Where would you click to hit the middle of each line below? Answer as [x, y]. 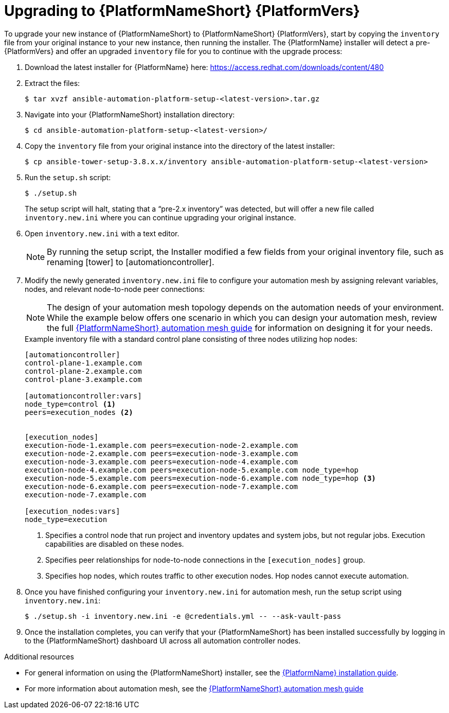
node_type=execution [66, 519]
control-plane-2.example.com [83, 371]
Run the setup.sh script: [68, 177]
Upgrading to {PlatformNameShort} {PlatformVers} [182, 11]
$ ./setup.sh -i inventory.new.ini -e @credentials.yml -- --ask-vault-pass [183, 616]
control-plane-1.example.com [83, 363]
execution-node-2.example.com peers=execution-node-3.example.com [161, 453]
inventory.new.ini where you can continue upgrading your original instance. [160, 217]
